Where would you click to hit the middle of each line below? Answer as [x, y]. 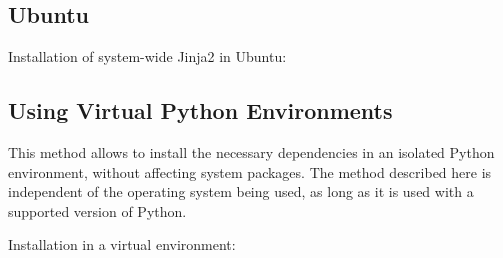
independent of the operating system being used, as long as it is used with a [241, 191]
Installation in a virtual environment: [122, 244]
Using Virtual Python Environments [200, 110]
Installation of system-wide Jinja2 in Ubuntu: [147, 56]
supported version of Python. [97, 210]
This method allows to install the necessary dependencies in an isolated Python [251, 152]
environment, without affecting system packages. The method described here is [250, 171]
